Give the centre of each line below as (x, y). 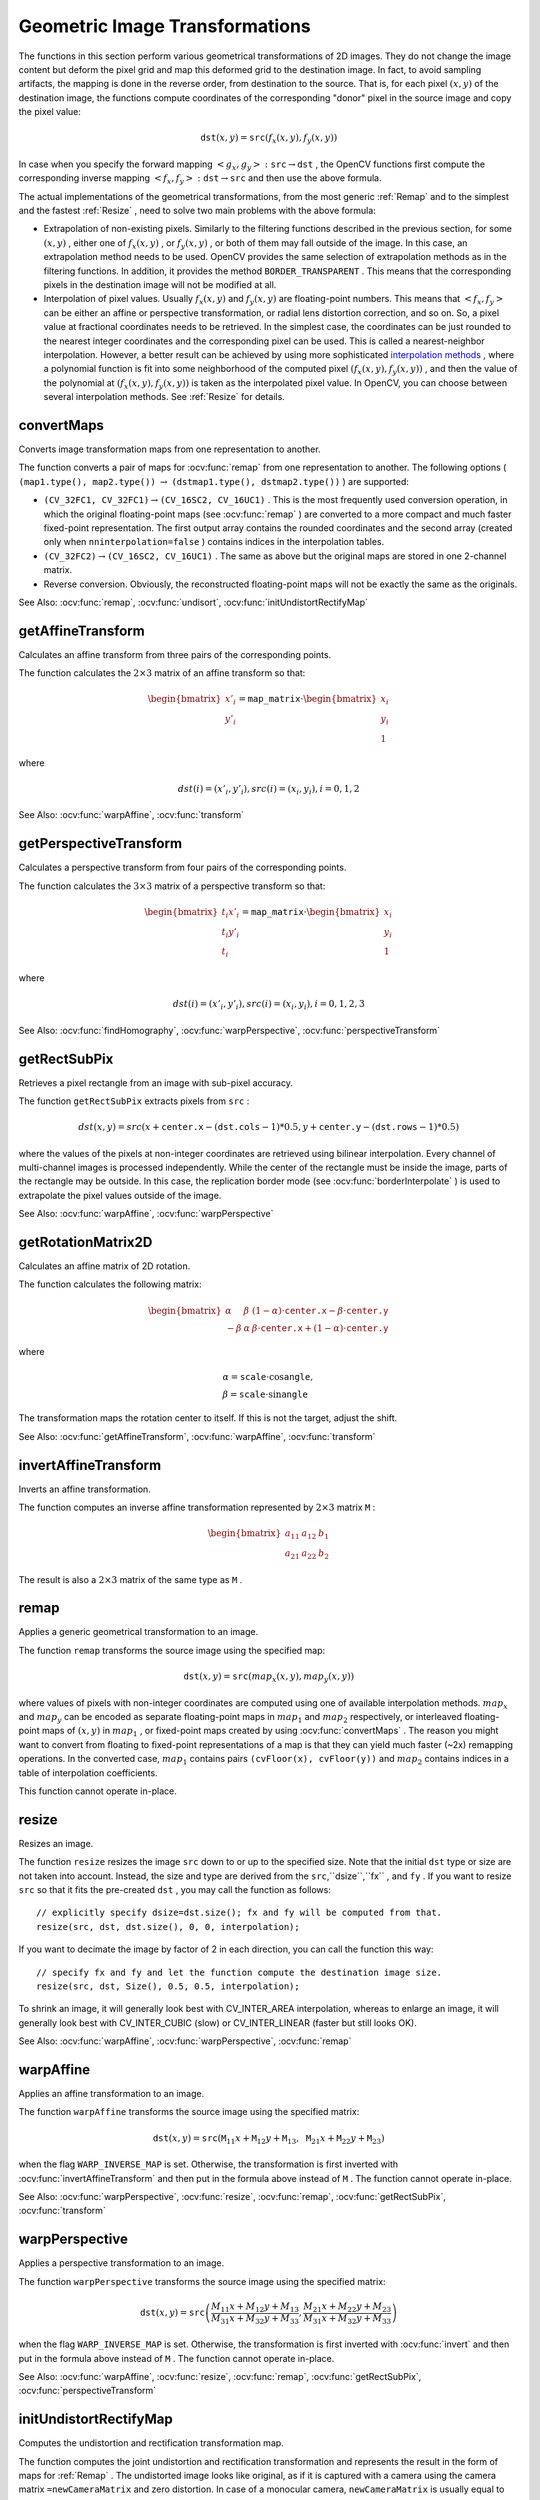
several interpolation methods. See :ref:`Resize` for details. (164, 397)
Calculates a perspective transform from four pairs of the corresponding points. (182, 867)
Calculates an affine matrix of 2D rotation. (104, 1266)
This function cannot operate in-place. (97, 1791)
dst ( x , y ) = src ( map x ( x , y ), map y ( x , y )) (269, 1677)
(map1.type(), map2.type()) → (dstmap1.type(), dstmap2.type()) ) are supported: (213, 481)
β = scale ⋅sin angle (265, 1394)
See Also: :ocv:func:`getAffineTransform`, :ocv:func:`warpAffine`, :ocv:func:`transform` (197, 1436)
